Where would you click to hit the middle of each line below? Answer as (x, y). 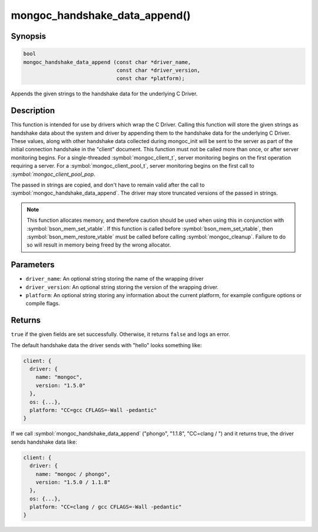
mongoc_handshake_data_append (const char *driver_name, (107, 62)
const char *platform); (150, 79)
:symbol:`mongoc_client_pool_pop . (53, 174)
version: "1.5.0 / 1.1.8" (73, 482)
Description (33, 111)
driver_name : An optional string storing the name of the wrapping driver (115, 279)
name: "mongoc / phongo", (73, 474)
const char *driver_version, (158, 70)
